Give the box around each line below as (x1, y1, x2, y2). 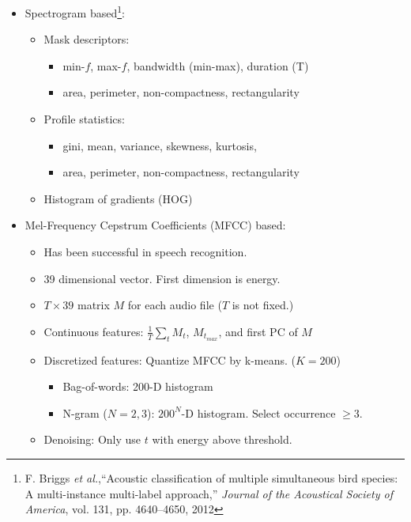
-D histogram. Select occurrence (181, 404, 336, 421)
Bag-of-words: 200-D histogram (62, 378, 213, 395)
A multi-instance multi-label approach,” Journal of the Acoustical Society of (25, 485, 393, 501)
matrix (77, 297, 110, 313)
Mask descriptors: (43, 31, 130, 47)
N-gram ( (62, 404, 107, 421)
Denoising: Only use (43, 431, 141, 448)
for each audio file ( (127, 297, 222, 313)
